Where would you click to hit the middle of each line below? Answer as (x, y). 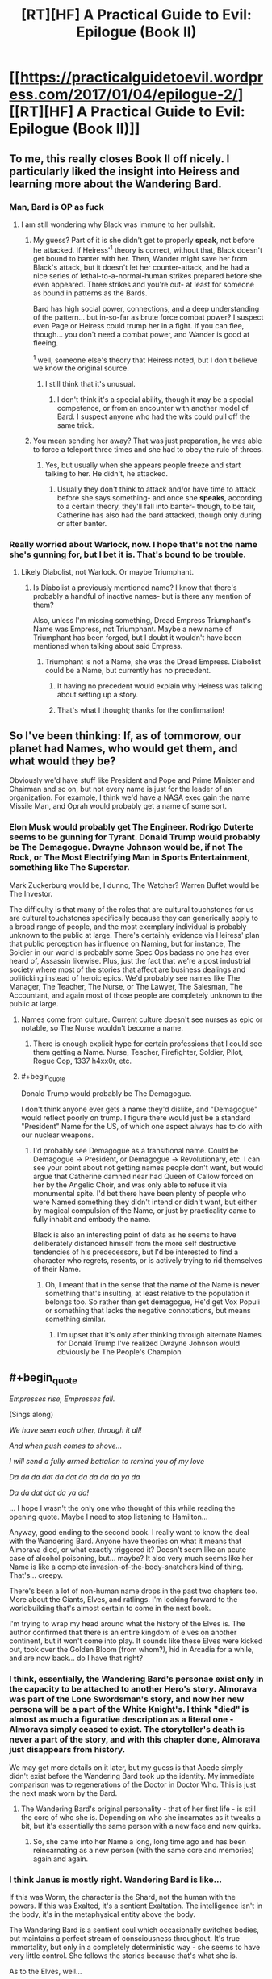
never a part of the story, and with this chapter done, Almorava (135, 1739)
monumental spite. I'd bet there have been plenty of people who (140, 1194)
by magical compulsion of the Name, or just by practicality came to (144, 1211)
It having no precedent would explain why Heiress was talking (160, 686)
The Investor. (31, 893)
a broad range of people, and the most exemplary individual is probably (128, 927)
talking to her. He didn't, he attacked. (107, 474)
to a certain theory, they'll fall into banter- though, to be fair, (157, 507)
